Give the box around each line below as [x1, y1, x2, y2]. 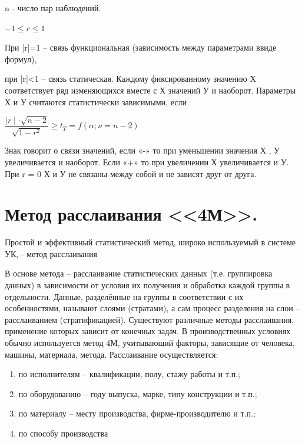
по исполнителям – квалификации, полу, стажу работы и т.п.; [18, 368, 240, 380]
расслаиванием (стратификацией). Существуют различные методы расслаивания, [5, 313, 294, 325]
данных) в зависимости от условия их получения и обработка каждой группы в [5, 279, 290, 291]
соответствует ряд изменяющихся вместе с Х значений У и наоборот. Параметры [5, 84, 296, 96]
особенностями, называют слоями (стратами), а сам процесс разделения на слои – [5, 302, 300, 314]
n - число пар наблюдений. [5, 2, 101, 14]
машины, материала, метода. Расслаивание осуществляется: [5, 348, 218, 360]
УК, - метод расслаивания [5, 247, 97, 259]
